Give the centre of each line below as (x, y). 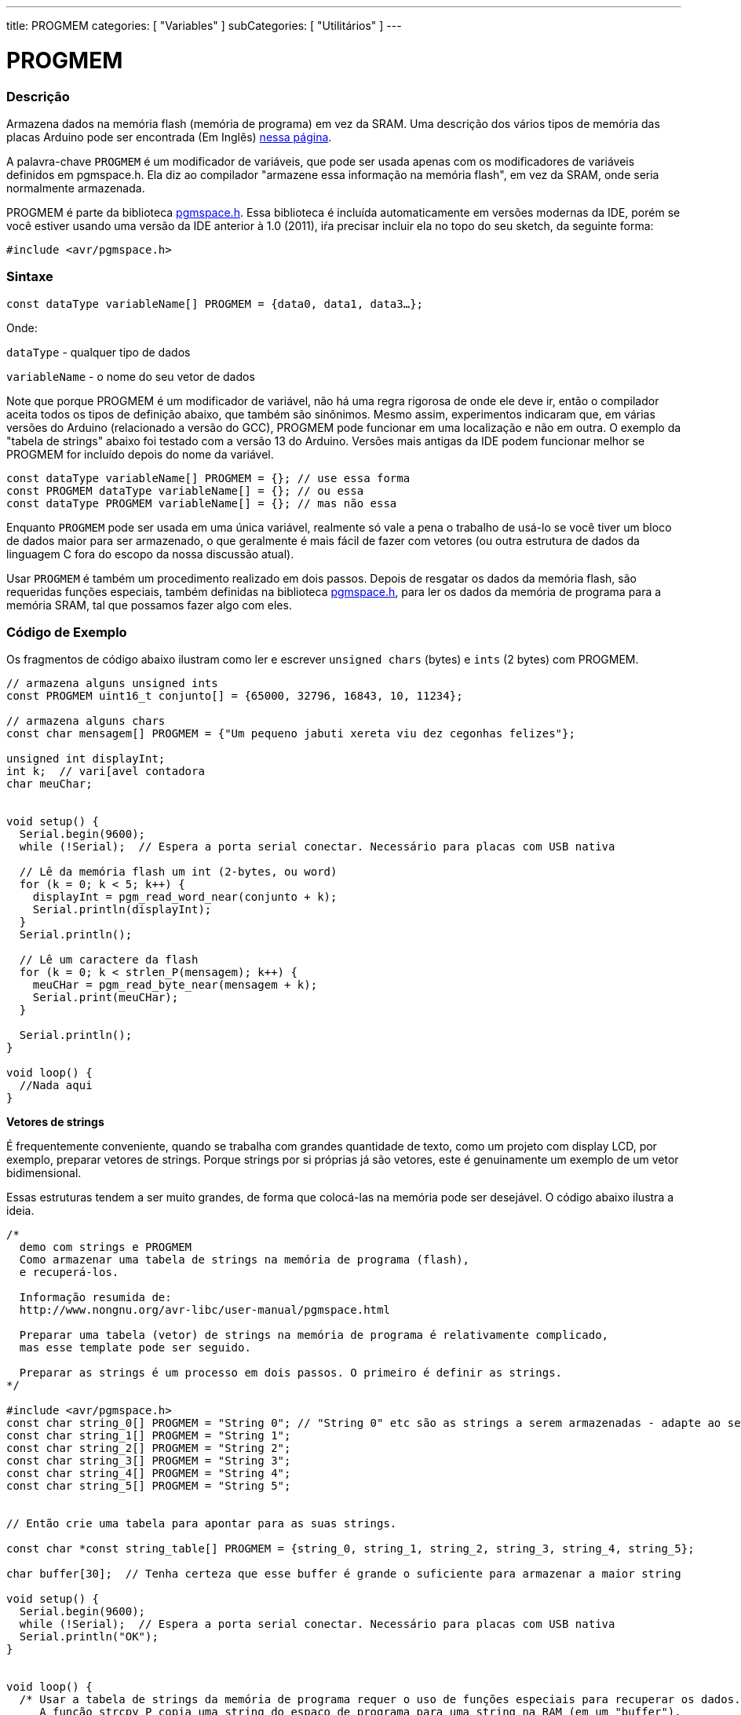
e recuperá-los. (69, 1273)
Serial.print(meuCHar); (106, 998)
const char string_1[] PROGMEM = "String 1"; (149, 1436)
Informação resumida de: (95, 1298)
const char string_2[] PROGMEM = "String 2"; (149, 1448)
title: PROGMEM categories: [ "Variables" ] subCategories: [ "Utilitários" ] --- (204, 26)
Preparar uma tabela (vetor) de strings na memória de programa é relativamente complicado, (314, 1335)
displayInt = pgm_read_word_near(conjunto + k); (185, 897)
